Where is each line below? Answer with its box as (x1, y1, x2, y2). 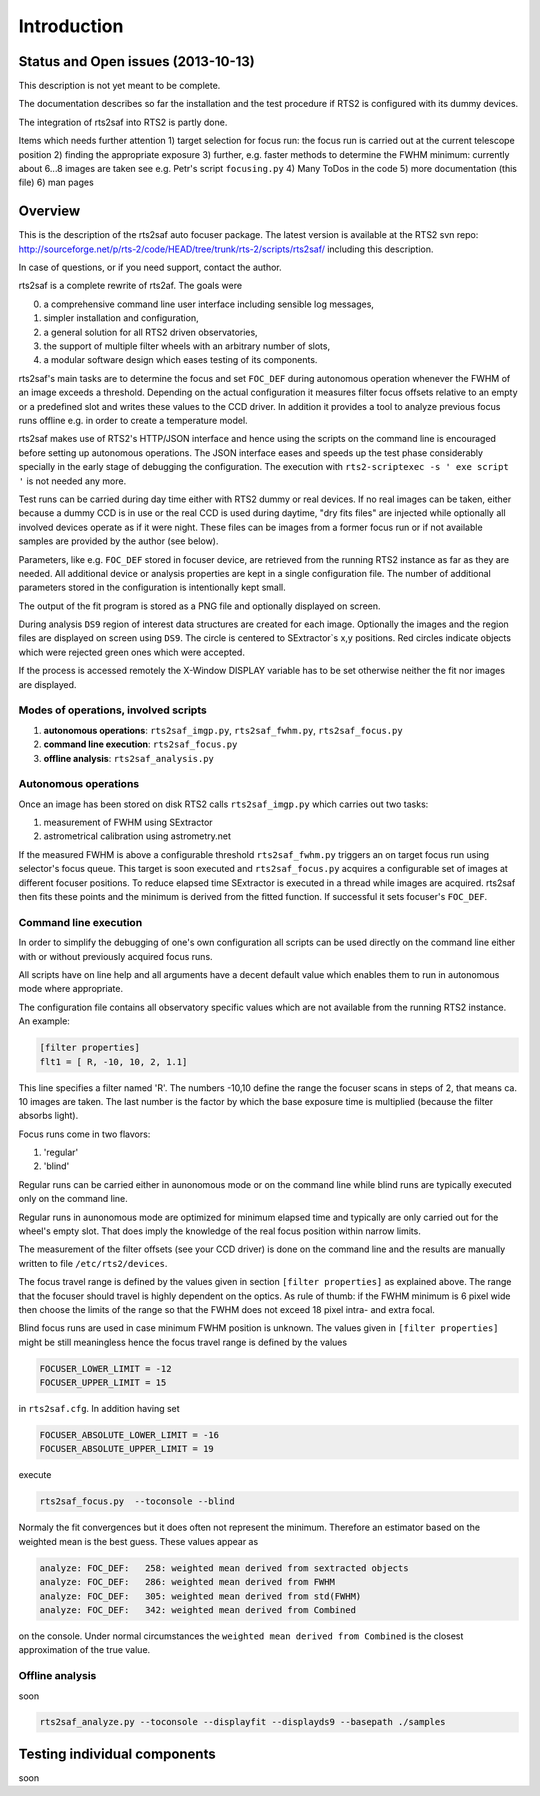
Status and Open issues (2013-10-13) (18, 53, 255, 70)
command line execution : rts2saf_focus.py (43, 738, 238, 750)
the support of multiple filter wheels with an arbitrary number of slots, (43, 340, 330, 352)
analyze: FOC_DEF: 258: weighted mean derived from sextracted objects (39, 1562, 409, 1574)
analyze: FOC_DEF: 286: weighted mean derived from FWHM (39, 1576, 335, 1588)
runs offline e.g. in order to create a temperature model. (18, 415, 249, 426)
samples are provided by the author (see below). (18, 535, 219, 547)
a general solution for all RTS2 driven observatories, (43, 326, 259, 338)
